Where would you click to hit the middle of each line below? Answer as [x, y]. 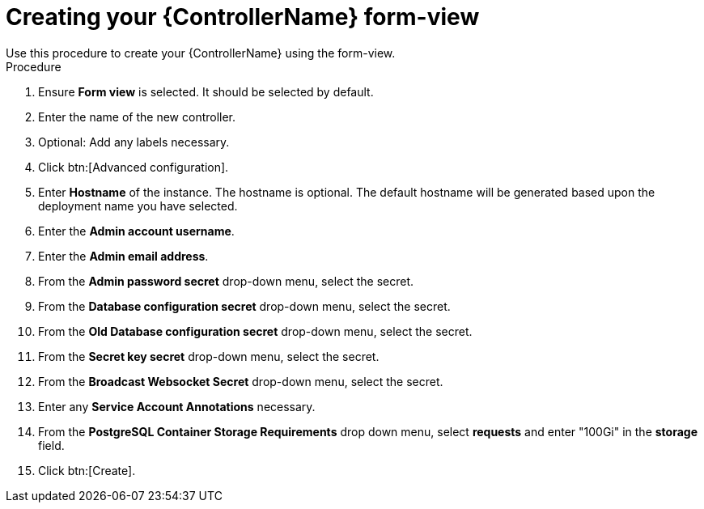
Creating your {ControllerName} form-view [243, 17]
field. [51, 445]
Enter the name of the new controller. [137, 117]
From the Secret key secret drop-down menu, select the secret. [209, 356]
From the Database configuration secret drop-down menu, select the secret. [244, 306]
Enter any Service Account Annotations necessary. [177, 406]
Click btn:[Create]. [87, 470]
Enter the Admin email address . [123, 256]
